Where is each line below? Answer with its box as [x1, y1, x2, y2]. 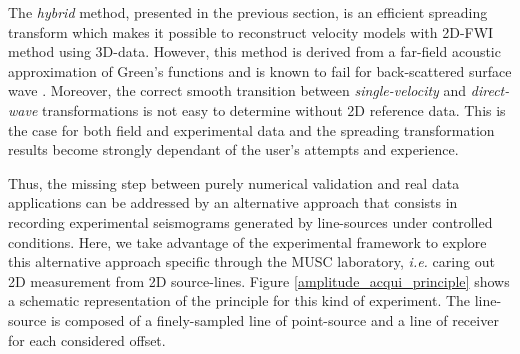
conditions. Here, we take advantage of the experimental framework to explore [8, 231, 487, 252]
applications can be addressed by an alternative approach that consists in [8, 192, 458, 213]
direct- [470, 80, 510, 101]
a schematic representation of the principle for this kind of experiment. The [8, 290, 471, 311]
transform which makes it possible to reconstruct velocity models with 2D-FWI [8, 21, 494, 42]
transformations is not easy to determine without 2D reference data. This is [42, 99, 506, 120]
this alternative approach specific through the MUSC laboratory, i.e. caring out [8, 251, 495, 272]
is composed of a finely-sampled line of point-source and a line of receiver [50, 309, 499, 330]
